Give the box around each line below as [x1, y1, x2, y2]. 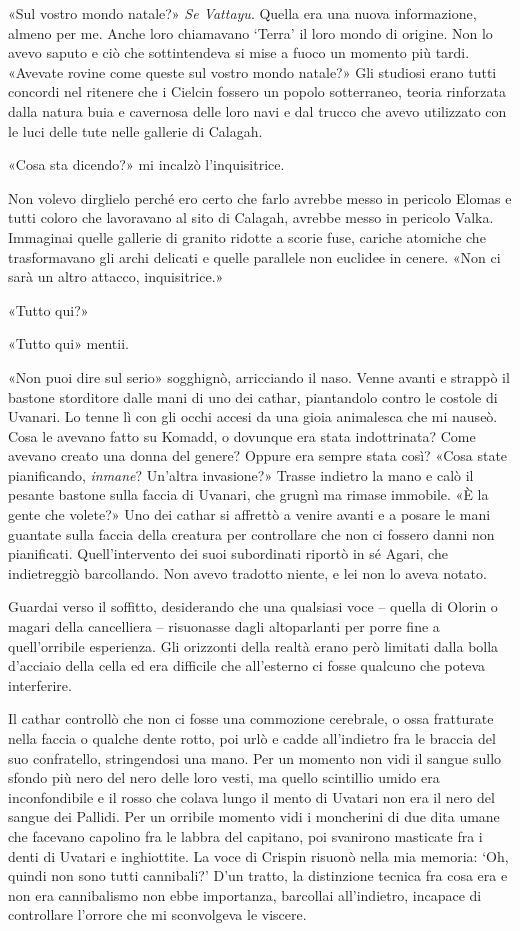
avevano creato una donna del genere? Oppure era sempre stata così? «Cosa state [8, 445, 508, 466]
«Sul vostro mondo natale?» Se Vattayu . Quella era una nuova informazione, [8, 3, 477, 23]
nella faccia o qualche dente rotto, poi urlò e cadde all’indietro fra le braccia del [8, 728, 496, 748]
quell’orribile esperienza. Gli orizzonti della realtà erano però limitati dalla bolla [8, 635, 499, 656]
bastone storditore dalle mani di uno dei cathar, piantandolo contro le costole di [8, 386, 498, 407]
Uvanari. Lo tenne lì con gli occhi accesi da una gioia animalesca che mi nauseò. [8, 406, 498, 427]
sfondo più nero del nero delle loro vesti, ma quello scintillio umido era [8, 767, 440, 788]
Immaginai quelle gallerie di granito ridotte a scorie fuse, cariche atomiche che [8, 226, 486, 247]
